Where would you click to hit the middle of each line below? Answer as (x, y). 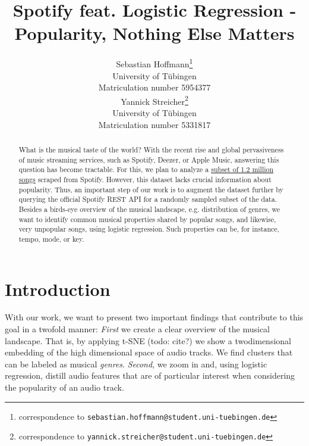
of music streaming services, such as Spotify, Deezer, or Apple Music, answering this (149, 159)
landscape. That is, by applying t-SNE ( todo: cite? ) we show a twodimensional (148, 340)
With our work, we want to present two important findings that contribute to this (154, 317)
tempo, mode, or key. (51, 238)
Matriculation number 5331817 (154, 124)
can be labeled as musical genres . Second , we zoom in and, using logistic (136, 364)
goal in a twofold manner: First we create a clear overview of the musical (138, 329)
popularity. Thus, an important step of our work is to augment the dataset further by (151, 189)
